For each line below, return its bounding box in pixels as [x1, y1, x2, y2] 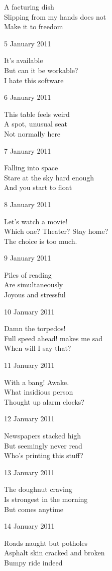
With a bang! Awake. [4, 376, 69, 387]
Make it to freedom [4, 21, 63, 32]
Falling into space [4, 162, 58, 173]
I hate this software [4, 75, 64, 85]
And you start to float [4, 182, 72, 193]
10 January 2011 [4, 306, 55, 316]
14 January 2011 [4, 521, 55, 531]
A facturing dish [4, 2, 54, 12]
